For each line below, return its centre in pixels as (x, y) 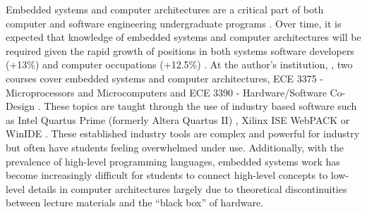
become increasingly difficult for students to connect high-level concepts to (167, 175)
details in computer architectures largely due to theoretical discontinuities (187, 188)
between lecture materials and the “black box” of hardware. (134, 202)
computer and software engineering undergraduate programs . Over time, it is (174, 23)
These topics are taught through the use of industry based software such (200, 106)
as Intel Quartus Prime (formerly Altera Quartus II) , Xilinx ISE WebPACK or (178, 119)
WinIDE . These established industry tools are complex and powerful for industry (183, 133)
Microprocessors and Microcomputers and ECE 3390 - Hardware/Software (166, 92)
